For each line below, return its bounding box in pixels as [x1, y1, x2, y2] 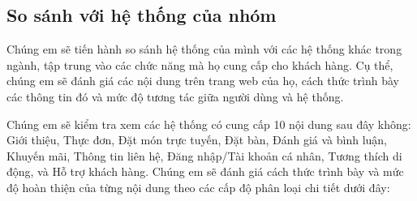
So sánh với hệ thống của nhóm [6, 2, 277, 28]
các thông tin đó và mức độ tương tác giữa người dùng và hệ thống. [6, 88, 344, 105]
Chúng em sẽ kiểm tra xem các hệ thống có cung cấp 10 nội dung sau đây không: [6, 115, 411, 132]
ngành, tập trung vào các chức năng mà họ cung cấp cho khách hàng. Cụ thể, [6, 56, 393, 73]
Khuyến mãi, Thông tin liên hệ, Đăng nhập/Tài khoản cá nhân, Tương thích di [6, 147, 402, 164]
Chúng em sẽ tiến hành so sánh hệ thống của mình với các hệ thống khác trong [6, 41, 402, 58]
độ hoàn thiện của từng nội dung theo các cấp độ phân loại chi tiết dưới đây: [6, 178, 390, 195]
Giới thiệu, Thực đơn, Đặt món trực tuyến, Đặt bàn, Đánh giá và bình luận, [6, 131, 388, 148]
